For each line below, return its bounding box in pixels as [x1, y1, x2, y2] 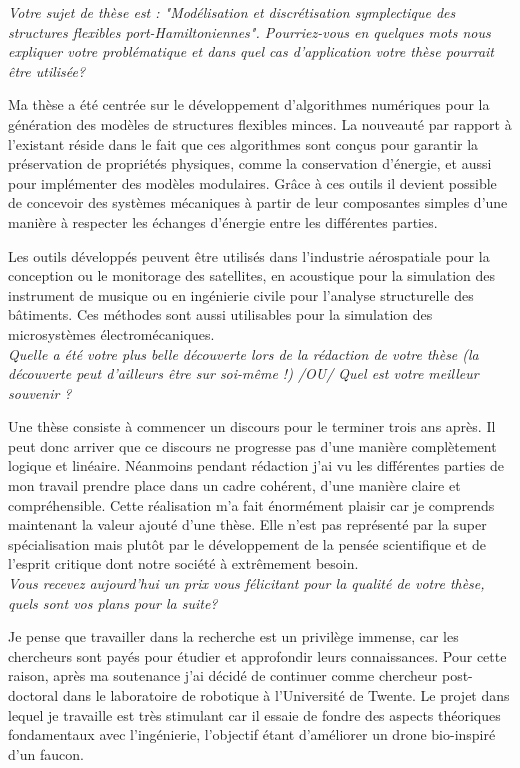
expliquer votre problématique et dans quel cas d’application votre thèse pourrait [8, 41, 495, 62]
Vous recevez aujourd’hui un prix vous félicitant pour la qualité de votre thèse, [8, 573, 485, 594]
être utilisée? [8, 60, 86, 81]
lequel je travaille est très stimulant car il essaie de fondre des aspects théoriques [8, 704, 501, 725]
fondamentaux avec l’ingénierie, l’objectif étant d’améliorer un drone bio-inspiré [8, 724, 496, 745]
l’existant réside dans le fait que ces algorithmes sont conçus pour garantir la [8, 133, 479, 154]
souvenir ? [8, 382, 72, 403]
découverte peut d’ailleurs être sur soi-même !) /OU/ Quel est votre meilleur [8, 363, 479, 384]
